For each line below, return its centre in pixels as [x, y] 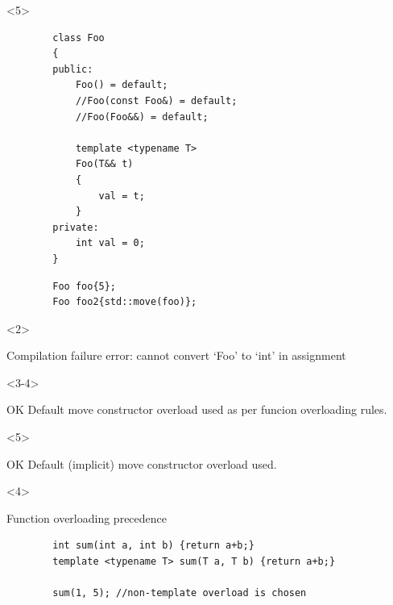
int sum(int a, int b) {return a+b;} [153, 546]
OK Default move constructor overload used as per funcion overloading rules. [197, 409]
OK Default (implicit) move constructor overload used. [142, 463]
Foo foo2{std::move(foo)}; [125, 302]
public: [73, 69]
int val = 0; [110, 243]
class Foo [79, 38]
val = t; [122, 196]
